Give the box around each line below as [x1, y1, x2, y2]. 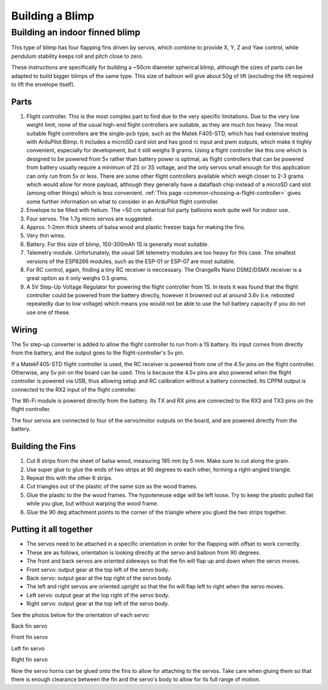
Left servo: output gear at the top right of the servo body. [26, 591, 170, 599]
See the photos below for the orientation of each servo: [11, 611, 150, 618]
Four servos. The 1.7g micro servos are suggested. [26, 215, 153, 222]
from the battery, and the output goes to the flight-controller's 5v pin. [11, 349, 185, 356]
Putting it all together [11, 524, 93, 535]
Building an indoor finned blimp [11, 27, 141, 38]
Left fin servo [11, 644, 45, 652]
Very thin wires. [26, 232, 66, 239]
